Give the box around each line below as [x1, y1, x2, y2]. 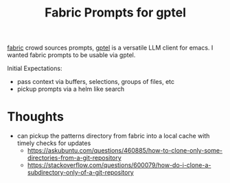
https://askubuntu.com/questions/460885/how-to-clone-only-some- [27, 147, 223, 155]
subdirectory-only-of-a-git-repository [27, 169, 134, 177]
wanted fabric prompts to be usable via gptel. [7, 51, 136, 59]
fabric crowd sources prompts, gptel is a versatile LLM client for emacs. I [7, 43, 214, 52]
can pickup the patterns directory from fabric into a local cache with [16, 132, 210, 140]
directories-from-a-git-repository [27, 153, 122, 162]
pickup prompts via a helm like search [16, 85, 125, 94]
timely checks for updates [16, 139, 91, 147]
